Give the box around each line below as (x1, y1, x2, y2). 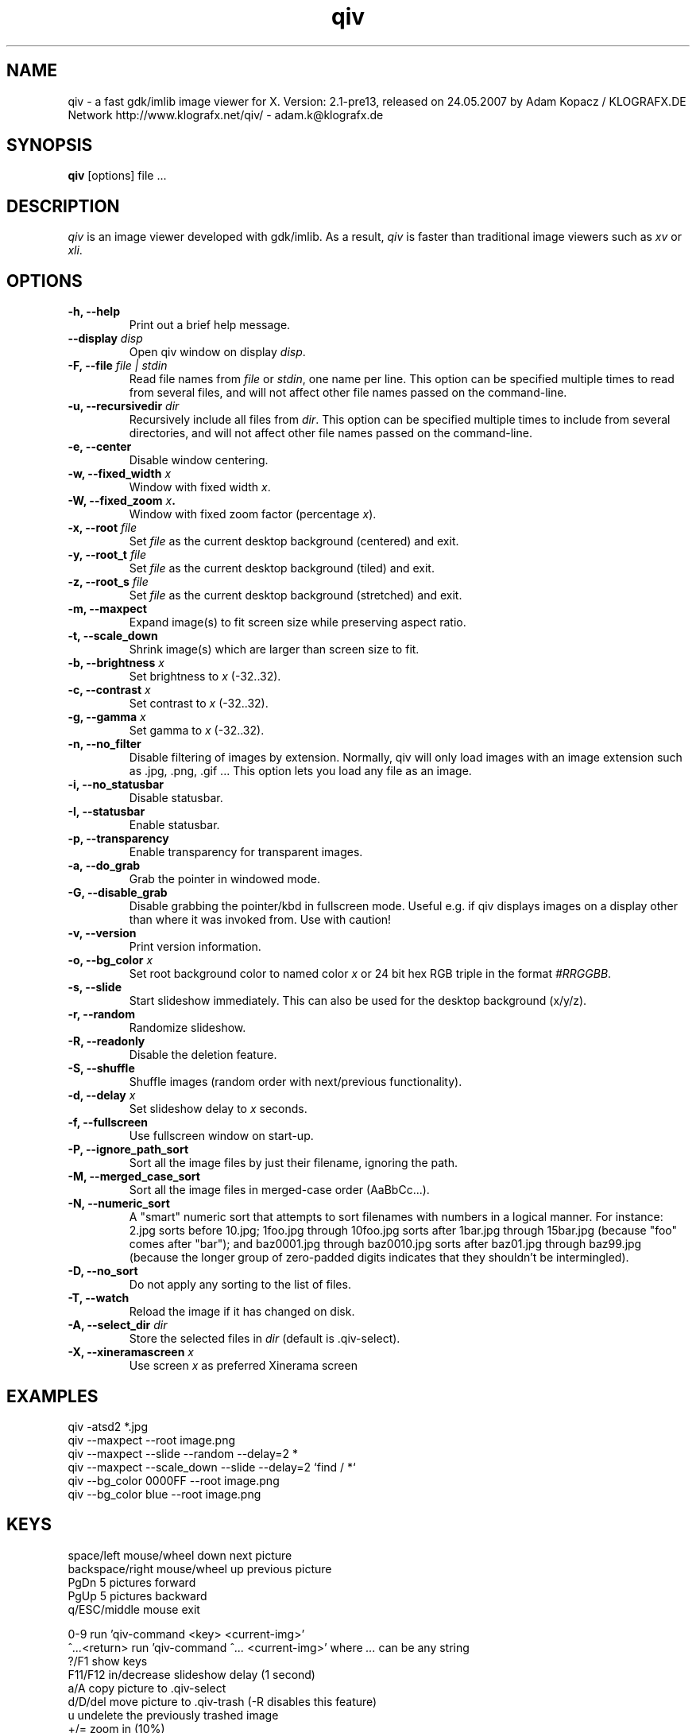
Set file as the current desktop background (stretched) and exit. (129, 588, 462, 603)
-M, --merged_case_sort (68, 1169, 200, 1184)
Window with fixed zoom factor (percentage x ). (129, 507, 377, 521)
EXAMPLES (6, 1386, 99, 1406)
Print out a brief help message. (129, 318, 291, 332)
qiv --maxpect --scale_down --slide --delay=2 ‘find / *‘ (68, 1460, 356, 1474)
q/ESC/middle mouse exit (68, 1602, 200, 1616)
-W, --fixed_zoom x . (68, 494, 176, 508)
